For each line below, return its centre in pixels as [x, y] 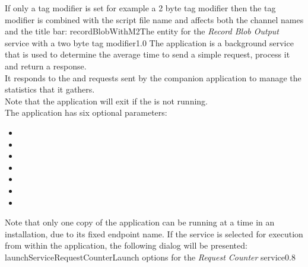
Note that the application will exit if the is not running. [106, 101]
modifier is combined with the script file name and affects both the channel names [154, 19]
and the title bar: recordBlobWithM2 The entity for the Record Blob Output [142, 31]
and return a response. [46, 66]
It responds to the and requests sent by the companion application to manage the [153, 77]
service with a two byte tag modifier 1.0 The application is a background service [149, 42]
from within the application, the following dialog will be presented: [126, 245]
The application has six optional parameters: [86, 112]
